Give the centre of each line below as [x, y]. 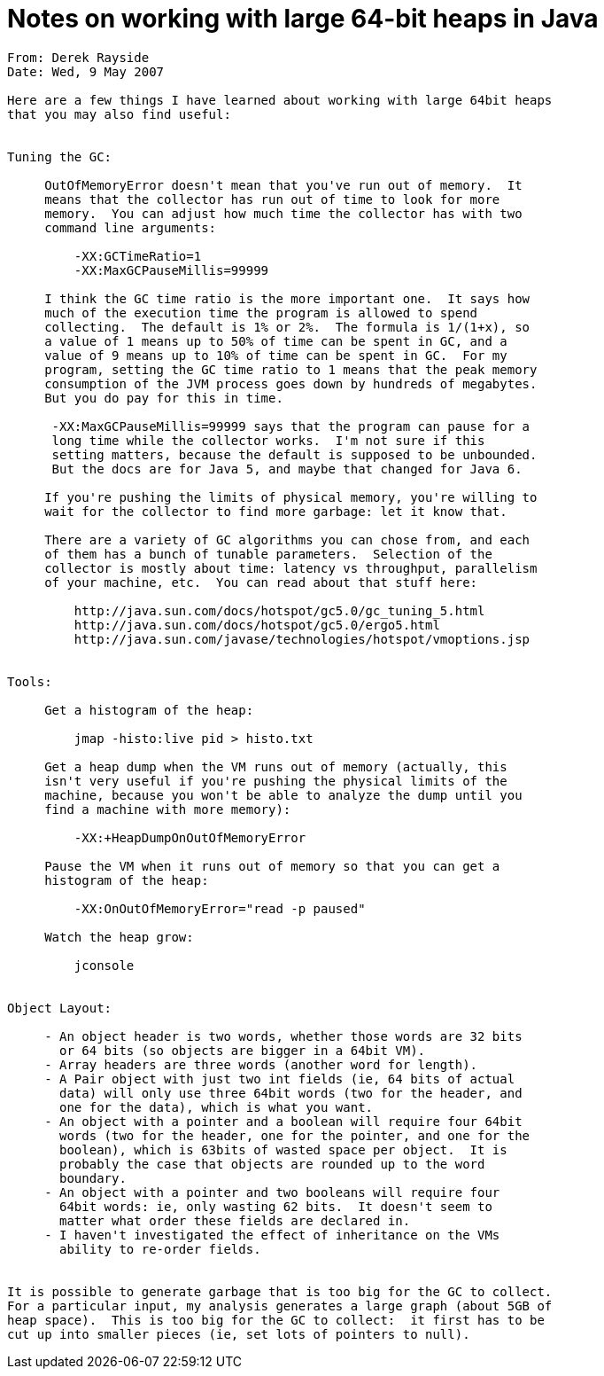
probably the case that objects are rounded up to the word [272, 1164]
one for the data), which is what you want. [217, 1107]
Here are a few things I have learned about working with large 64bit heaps [280, 100]
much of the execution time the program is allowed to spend [261, 313]
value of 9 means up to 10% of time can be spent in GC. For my [276, 355]
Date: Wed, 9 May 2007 [86, 71]
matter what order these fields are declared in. [235, 1220]
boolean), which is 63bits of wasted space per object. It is [283, 1149]
